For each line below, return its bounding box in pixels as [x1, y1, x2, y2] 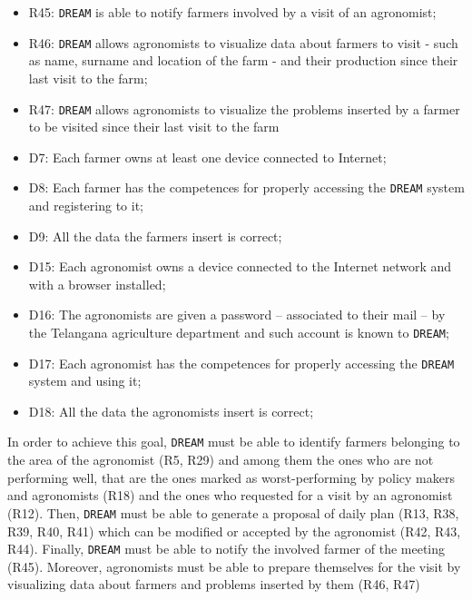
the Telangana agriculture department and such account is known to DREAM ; [28, 322, 449, 341]
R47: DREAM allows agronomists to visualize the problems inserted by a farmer [28, 99, 460, 118]
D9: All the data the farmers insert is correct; [28, 226, 282, 245]
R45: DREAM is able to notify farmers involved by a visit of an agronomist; [28, 3, 437, 21]
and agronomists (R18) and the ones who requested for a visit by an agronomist [7, 486, 453, 505]
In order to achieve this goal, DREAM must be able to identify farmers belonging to [7, 432, 460, 451]
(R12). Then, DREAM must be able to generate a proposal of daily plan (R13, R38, [7, 503, 459, 522]
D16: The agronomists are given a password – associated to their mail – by [28, 305, 446, 324]
